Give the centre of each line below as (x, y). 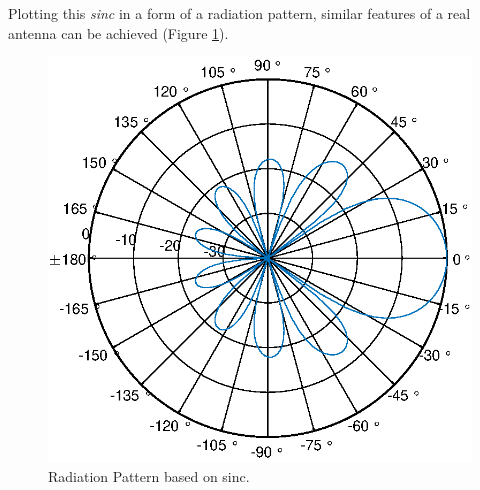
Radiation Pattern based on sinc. (149, 476)
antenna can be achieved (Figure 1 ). (118, 32)
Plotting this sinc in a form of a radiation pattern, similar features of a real (239, 13)
